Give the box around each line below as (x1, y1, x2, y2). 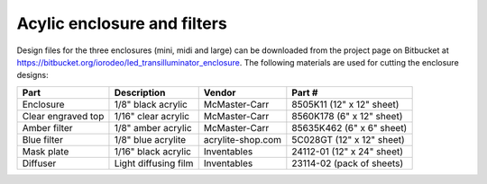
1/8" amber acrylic (114, 121, 193, 134)
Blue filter (22, 133, 63, 145)
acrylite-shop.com (203, 133, 282, 145)
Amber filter (22, 121, 73, 134)
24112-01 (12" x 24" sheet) (291, 145, 404, 157)
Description (114, 86, 166, 99)
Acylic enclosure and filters (16, 13, 227, 33)
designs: (16, 70, 49, 81)
